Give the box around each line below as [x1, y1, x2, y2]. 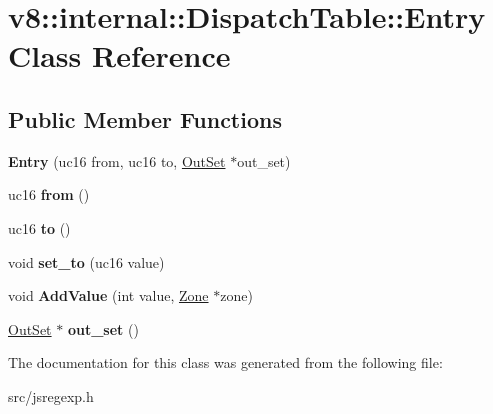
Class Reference [8, 35, 231, 76]
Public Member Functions [8, 103, 282, 134]
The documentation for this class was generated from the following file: [8, 352, 443, 373]
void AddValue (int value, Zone [8, 285, 209, 306]
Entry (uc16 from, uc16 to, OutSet [8, 150, 226, 171]
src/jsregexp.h [8, 385, 94, 406]
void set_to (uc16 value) [8, 251, 165, 272]
